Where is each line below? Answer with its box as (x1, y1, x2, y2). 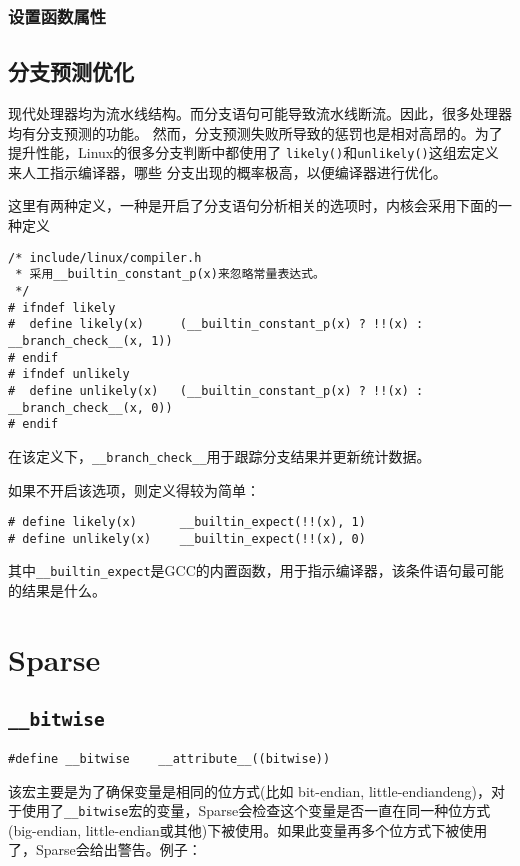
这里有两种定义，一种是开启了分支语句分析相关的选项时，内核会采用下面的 (8, 195, 498, 216)
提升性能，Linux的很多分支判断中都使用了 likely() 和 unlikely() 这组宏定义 (8, 142, 499, 163)
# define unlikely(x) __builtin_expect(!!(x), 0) (8, 531, 366, 546)
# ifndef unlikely (8, 367, 130, 382)
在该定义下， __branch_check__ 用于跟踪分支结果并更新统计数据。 (8, 445, 431, 466)
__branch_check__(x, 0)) (8, 400, 173, 415)
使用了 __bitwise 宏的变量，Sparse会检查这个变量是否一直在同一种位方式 (21, 800, 491, 821)
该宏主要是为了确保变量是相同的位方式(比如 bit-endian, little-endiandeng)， (8, 780, 492, 801)
